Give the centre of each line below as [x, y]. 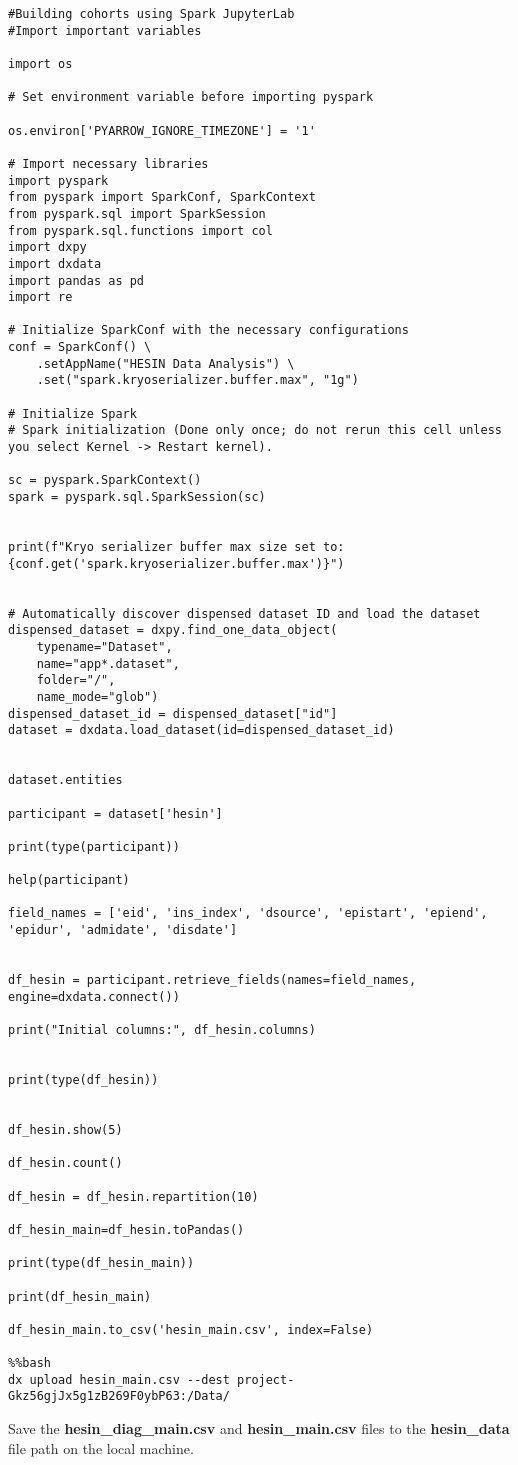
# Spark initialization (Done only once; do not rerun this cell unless [255, 430]
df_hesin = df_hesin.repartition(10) [133, 1196]
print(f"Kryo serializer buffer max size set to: [176, 547]
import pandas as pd [76, 280]
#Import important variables [105, 30]
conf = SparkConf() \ [80, 347]
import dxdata [55, 263]
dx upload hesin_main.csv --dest [119, 1379]
